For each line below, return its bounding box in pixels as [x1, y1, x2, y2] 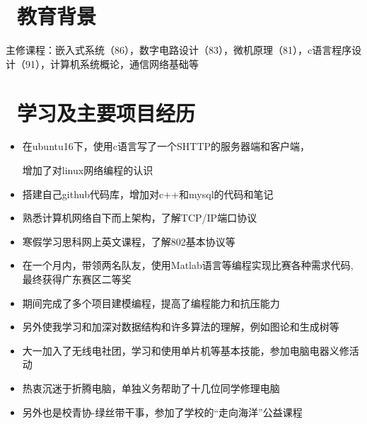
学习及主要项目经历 [17, 98, 196, 127]
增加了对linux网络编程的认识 [22, 163, 153, 178]
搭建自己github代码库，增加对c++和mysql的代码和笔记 [22, 186, 274, 201]
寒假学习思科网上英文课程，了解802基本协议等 [22, 234, 235, 248]
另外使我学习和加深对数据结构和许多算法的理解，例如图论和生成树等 [22, 319, 339, 334]
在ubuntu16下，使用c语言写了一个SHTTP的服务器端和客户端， [22, 139, 310, 154]
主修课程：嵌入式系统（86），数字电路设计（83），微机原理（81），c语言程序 [6, 42, 352, 57]
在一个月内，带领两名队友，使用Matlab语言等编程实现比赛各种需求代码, [22, 258, 354, 273]
